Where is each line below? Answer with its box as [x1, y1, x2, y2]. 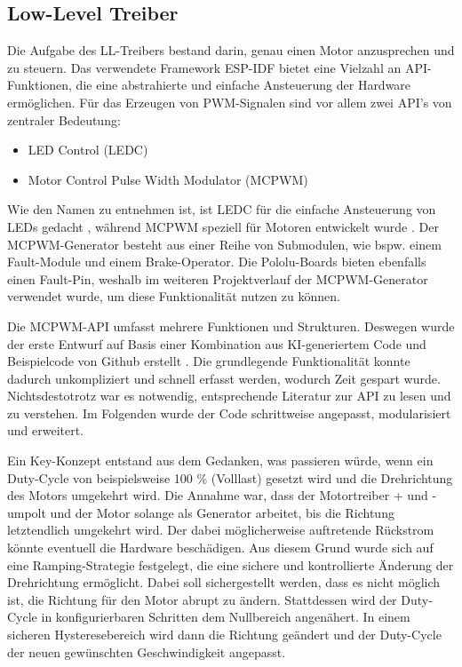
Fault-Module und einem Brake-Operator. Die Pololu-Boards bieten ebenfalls [7, 252, 426, 271]
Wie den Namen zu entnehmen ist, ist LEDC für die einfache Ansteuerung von [7, 200, 436, 218]
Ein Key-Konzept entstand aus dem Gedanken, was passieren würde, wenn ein [7, 451, 434, 470]
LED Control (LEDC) [28, 140, 148, 159]
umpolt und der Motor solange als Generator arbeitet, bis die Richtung [7, 503, 394, 521]
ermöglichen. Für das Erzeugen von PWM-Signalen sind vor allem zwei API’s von [7, 92, 452, 111]
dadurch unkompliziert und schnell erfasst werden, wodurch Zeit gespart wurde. [7, 369, 441, 387]
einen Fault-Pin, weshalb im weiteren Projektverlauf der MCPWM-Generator [7, 269, 428, 288]
